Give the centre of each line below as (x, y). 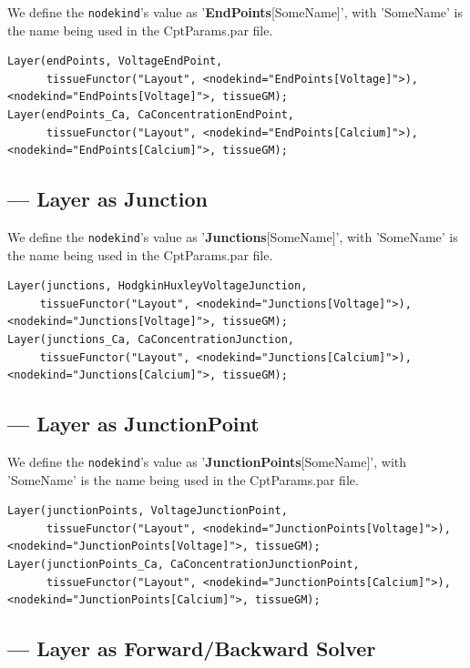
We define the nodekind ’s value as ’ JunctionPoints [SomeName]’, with (207, 462)
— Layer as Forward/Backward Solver (192, 648)
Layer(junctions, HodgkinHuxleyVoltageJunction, (158, 286)
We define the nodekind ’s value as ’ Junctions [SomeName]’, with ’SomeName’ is (233, 237)
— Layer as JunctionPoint (133, 424)
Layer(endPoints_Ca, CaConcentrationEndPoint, (151, 115)
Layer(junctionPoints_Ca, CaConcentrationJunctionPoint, (184, 565)
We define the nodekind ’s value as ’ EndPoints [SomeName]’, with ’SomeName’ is (235, 12)
